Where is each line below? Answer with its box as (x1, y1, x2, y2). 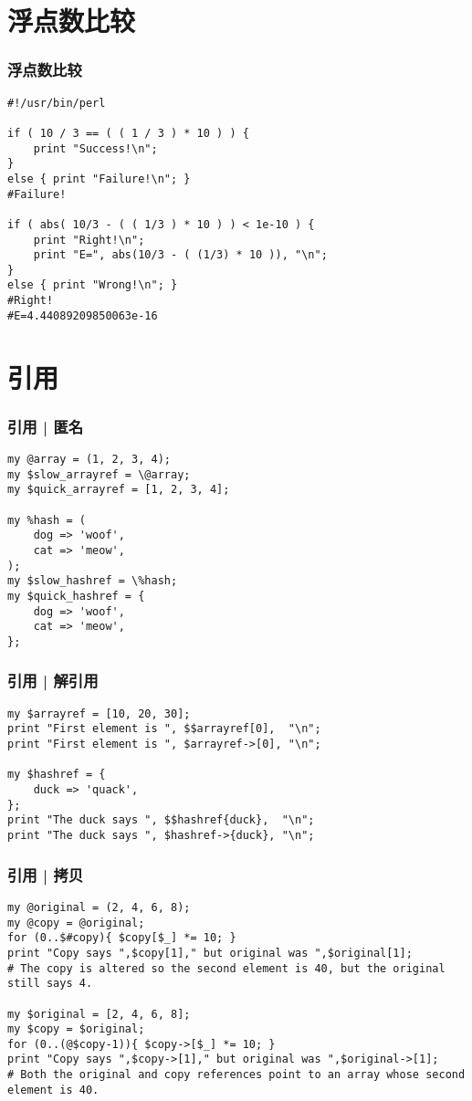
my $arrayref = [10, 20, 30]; (7, 707, 191, 720)
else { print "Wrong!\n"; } (7, 278, 178, 292)
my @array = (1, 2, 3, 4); (7, 453, 171, 467)
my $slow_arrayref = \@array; (7, 467, 191, 481)
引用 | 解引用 (7, 669, 99, 692)
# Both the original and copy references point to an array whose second (7, 1068, 466, 1082)
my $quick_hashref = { (7, 589, 145, 603)
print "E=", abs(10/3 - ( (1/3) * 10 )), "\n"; (33, 248, 328, 262)
